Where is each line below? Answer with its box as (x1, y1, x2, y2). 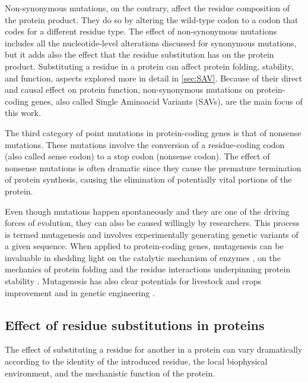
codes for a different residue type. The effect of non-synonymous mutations (5, 25, 277, 37)
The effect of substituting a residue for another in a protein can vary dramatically (5, 343, 303, 356)
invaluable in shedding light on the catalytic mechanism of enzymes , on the (5, 251, 281, 263)
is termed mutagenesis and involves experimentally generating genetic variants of (5, 228, 299, 240)
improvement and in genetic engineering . (5, 286, 155, 299)
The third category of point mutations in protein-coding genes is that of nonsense (5, 126, 301, 139)
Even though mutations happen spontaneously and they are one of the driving (5, 205, 290, 217)
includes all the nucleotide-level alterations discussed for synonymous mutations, (5, 36, 297, 49)
